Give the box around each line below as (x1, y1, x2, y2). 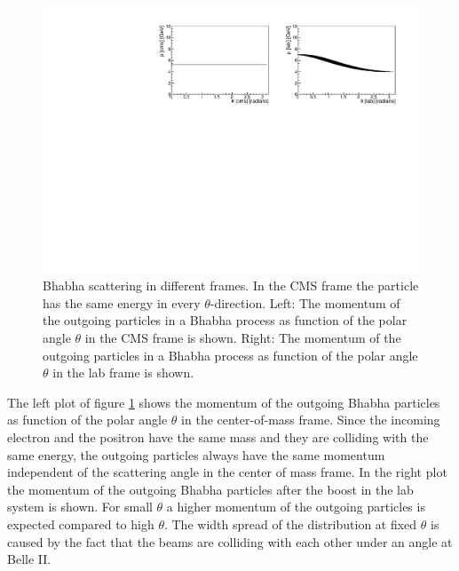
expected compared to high (7, 514, 154, 533)
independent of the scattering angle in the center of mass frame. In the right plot (7, 463, 447, 481)
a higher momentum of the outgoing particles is (166, 497, 425, 516)
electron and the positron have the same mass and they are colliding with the (7, 428, 429, 446)
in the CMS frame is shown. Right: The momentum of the (84, 329, 401, 347)
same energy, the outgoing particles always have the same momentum (7, 445, 385, 464)
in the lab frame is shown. (52, 363, 194, 382)
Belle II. (7, 550, 51, 568)
